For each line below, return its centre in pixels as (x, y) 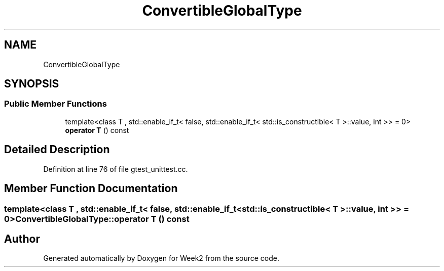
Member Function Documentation (91, 189)
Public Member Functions (55, 104)
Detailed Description (57, 150)
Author (22, 239)
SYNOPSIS (32, 84)
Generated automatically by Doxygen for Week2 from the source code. (161, 258)
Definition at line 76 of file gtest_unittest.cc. (116, 169)
